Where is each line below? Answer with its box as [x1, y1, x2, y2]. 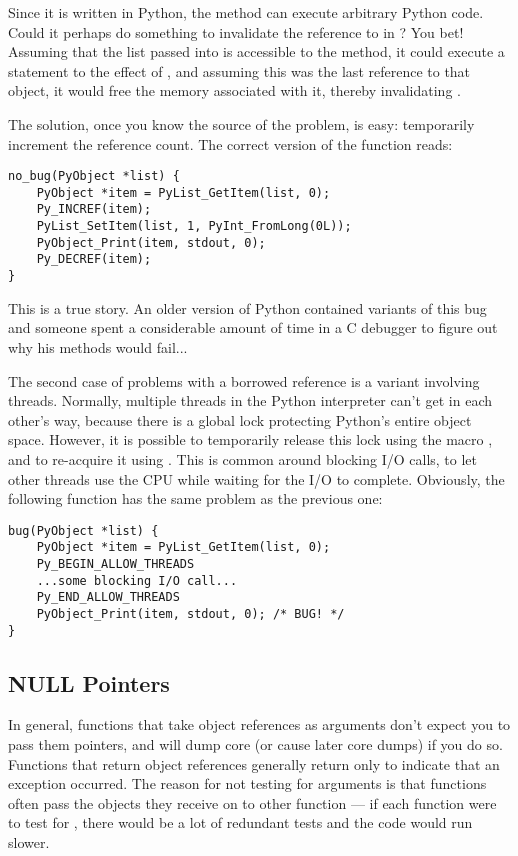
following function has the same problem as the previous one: [8, 488, 383, 509]
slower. [8, 832, 50, 853]
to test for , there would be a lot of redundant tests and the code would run [8, 812, 473, 833]
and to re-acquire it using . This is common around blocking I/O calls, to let [8, 448, 478, 469]
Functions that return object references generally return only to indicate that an [8, 753, 500, 774]
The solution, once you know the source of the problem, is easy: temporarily [8, 113, 475, 134]
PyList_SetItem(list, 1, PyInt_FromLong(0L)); [36, 219, 352, 234]
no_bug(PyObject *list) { [8, 169, 180, 184]
